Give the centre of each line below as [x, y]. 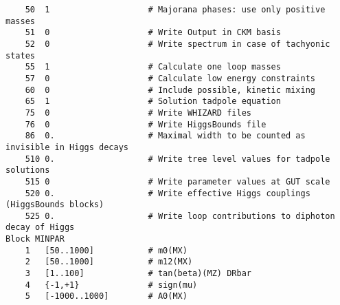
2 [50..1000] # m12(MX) [109, 262]
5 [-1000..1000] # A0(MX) [106, 296]
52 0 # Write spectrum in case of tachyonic [178, 44]
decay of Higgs [40, 228]
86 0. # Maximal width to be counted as [165, 136]
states [20, 55]
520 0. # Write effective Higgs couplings [168, 193]
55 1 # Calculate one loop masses [153, 67]
